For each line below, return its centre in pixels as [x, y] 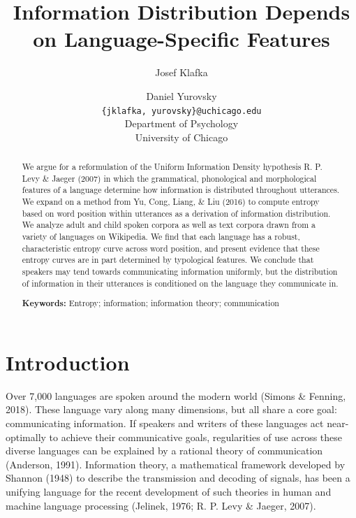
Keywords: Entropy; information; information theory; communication [150, 303]
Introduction [68, 362]
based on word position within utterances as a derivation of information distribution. [176, 213]
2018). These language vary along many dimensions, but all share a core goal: [171, 409]
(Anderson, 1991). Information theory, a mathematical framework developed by [176, 464]
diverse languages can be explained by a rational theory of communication [164, 451]
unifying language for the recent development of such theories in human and [169, 491]
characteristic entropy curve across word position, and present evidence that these [171, 248]
